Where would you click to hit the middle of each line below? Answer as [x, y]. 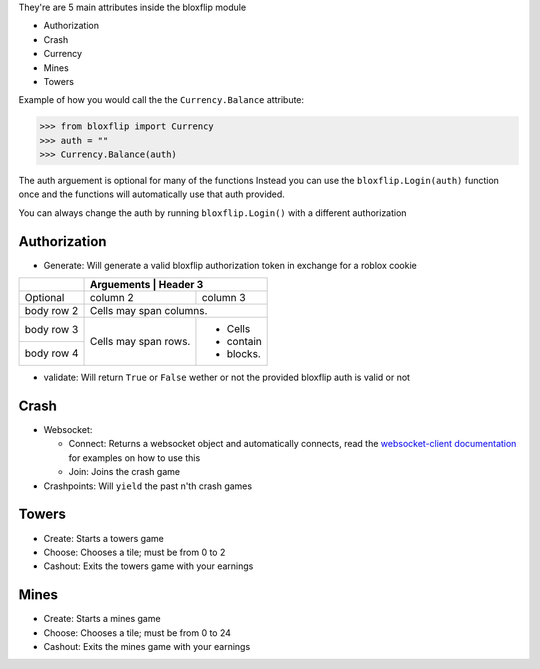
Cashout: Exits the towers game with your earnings [148, 566]
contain [244, 342]
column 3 [223, 298]
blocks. [244, 354]
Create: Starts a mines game [102, 619]
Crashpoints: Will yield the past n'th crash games [148, 486]
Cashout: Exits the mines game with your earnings [147, 647]
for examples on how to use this [134, 457]
